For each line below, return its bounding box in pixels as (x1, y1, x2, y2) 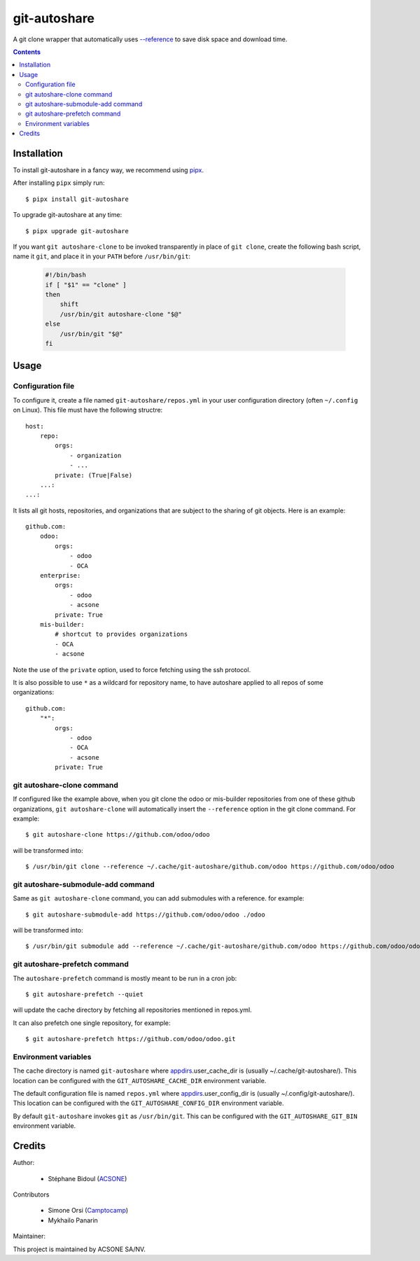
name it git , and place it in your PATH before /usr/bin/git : (13, 252, 191, 260)
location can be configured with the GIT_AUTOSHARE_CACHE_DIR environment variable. (13, 1076, 267, 1085)
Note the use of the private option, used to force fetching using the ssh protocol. (13, 665, 251, 674)
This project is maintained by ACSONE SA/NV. (13, 1245, 146, 1253)
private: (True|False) (55, 471, 133, 479)
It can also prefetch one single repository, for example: (13, 1019, 171, 1027)
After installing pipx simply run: (13, 179, 105, 187)
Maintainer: (13, 1232, 45, 1241)
